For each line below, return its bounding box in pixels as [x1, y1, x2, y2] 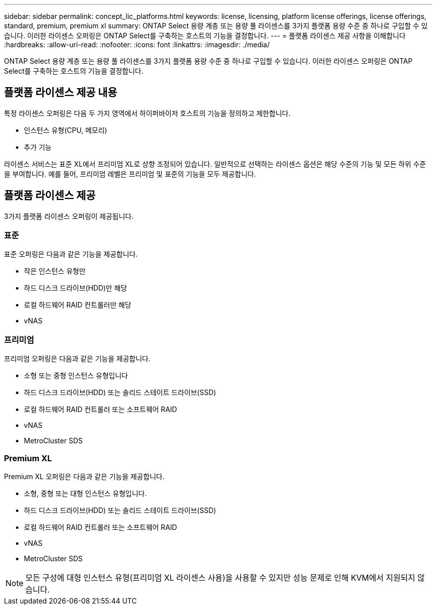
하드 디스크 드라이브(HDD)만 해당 [24, 284, 127, 293]
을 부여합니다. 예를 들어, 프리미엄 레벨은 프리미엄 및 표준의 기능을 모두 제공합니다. [4, 169, 256, 178]
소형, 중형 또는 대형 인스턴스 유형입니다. [24, 489, 147, 498]
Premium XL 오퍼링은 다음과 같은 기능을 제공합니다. [4, 472, 165, 481]
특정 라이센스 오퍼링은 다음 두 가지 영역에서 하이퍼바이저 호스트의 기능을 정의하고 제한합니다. [4, 108, 291, 117]
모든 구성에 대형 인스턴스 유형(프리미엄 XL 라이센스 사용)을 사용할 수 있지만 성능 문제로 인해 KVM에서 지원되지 [25, 572, 416, 583]
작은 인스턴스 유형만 [24, 267, 86, 276]
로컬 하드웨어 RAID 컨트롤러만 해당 [24, 301, 131, 309]
